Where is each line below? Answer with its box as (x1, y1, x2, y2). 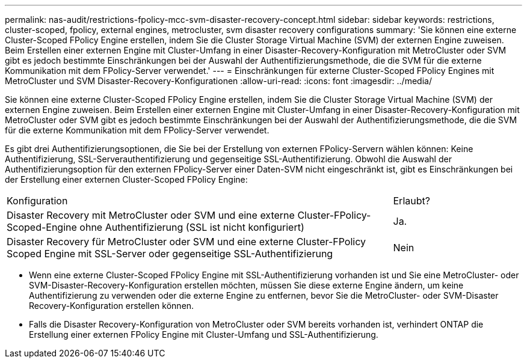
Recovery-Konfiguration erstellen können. (29, 300, 194, 311)
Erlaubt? (393, 195, 430, 207)
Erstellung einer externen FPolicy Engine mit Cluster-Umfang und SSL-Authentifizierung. (29, 329, 378, 340)
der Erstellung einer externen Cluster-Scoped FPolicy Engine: (5, 174, 248, 185)
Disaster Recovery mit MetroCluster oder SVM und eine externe (7, 209, 295, 221)
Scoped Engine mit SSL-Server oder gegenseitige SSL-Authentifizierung (7, 248, 333, 260)
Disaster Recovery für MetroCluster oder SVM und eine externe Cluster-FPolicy (7, 236, 366, 248)
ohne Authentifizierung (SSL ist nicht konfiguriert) (79, 221, 304, 233)
